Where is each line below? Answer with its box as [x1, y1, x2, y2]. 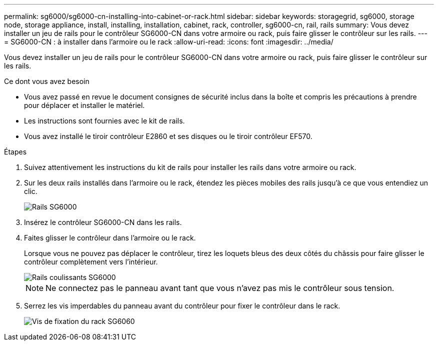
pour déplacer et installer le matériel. [24, 101, 145, 109]
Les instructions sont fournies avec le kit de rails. [24, 116, 185, 125]
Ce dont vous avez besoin [4, 77, 89, 85]
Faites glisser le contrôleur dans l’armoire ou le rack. [24, 233, 196, 242]
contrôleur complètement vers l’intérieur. [24, 257, 158, 266]
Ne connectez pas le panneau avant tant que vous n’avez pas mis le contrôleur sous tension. [45, 283, 394, 293]
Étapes [4, 147, 27, 156]
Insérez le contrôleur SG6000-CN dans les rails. [24, 218, 182, 226]
